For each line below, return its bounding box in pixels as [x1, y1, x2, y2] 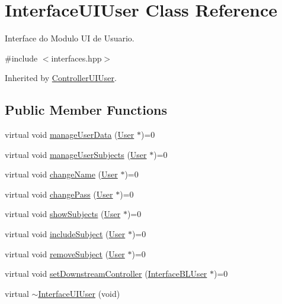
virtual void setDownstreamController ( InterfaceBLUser [5, 267, 207, 280]
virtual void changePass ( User [5, 187, 113, 200]
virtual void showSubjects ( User [5, 208, 121, 220]
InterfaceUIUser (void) [38, 287, 120, 299]
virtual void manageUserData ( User [5, 128, 134, 141]
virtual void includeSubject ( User [5, 228, 126, 240]
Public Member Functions [5, 101, 167, 119]
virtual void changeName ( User [5, 168, 118, 180]
